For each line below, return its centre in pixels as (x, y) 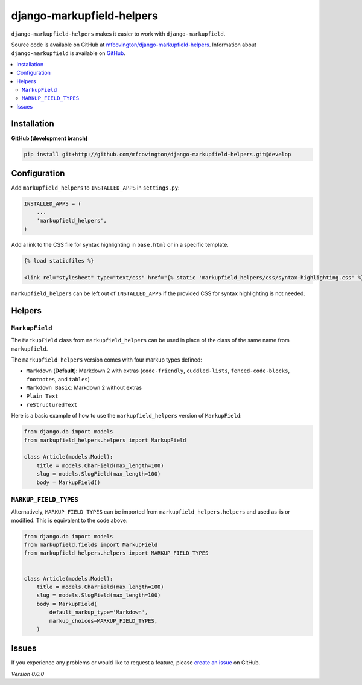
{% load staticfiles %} (59, 261)
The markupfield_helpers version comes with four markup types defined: (106, 360)
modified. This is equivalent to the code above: (69, 520)
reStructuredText (52, 405)
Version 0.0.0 (28, 674)
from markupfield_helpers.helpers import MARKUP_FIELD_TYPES (116, 553)
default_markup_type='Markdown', (99, 612)
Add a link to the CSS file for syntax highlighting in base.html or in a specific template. (120, 245)
